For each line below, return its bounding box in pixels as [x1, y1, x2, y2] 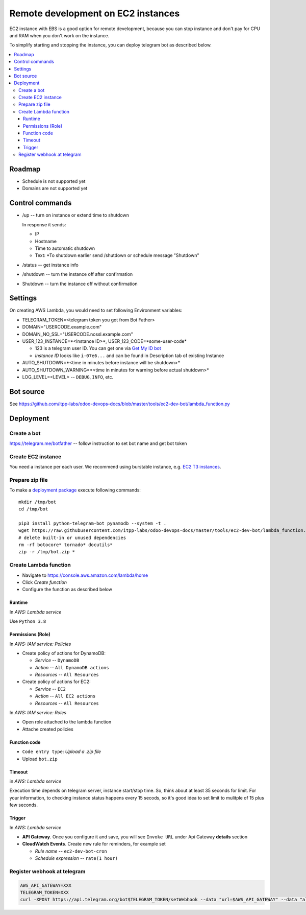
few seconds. [9, 802, 38, 808]
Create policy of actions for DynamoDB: [22, 650, 106, 656]
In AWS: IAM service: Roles [9, 710, 66, 716]
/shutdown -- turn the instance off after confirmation [22, 271, 133, 277]
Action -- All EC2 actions [35, 693, 96, 699]
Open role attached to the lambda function [22, 719, 112, 725]
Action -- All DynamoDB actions [35, 664, 109, 670]
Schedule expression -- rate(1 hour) [35, 855, 118, 861]
